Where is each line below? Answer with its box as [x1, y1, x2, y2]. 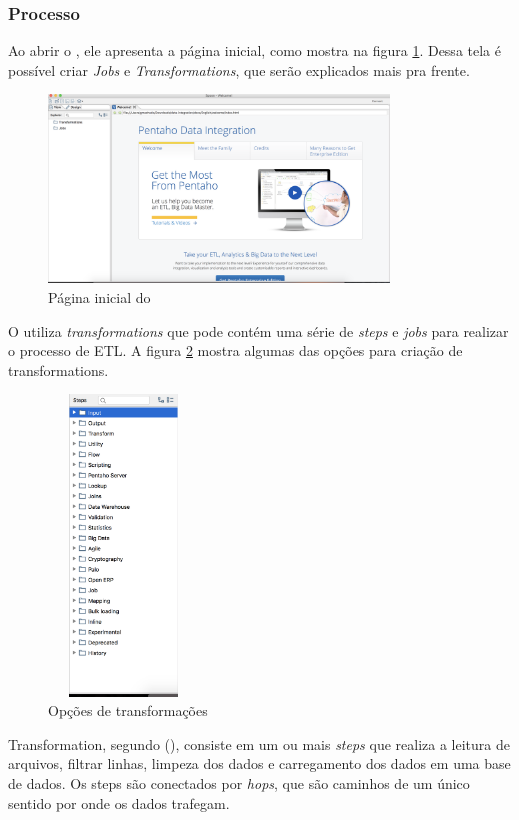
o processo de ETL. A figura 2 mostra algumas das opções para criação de [8, 340, 463, 361]
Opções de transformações [48, 700, 208, 721]
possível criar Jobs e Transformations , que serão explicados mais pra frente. [8, 59, 470, 80]
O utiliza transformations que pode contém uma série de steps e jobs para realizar [8, 320, 509, 341]
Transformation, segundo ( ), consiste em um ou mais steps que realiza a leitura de [8, 733, 510, 754]
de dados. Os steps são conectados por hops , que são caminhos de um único [8, 773, 470, 794]
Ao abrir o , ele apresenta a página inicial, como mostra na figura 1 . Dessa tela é [8, 40, 501, 61]
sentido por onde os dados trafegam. [8, 792, 230, 813]
